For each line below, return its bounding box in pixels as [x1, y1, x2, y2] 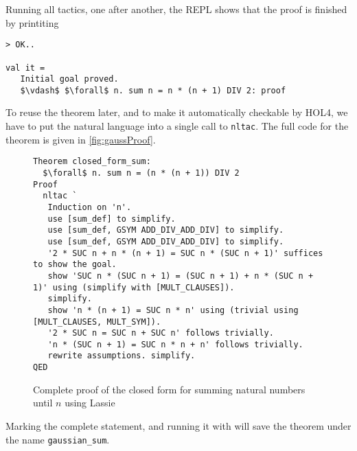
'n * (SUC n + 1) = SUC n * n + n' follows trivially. [47, 339, 303, 349]
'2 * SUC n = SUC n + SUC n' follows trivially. [47, 328, 274, 338]
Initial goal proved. [20, 74, 119, 84]
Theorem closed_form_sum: [33, 157, 151, 167]
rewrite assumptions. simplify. [47, 351, 196, 361]
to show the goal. [33, 259, 117, 270]
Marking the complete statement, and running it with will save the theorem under [5, 418, 352, 432]
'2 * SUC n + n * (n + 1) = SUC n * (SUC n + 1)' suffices [47, 248, 323, 258]
